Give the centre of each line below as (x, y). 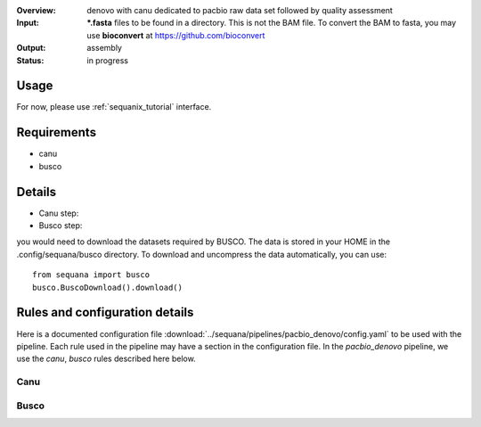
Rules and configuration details (105, 312)
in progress (108, 60)
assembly (104, 48)
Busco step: (61, 226)
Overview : (37, 10)
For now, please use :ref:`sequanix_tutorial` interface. (114, 107)
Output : (31, 48)
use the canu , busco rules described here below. (106, 359)
